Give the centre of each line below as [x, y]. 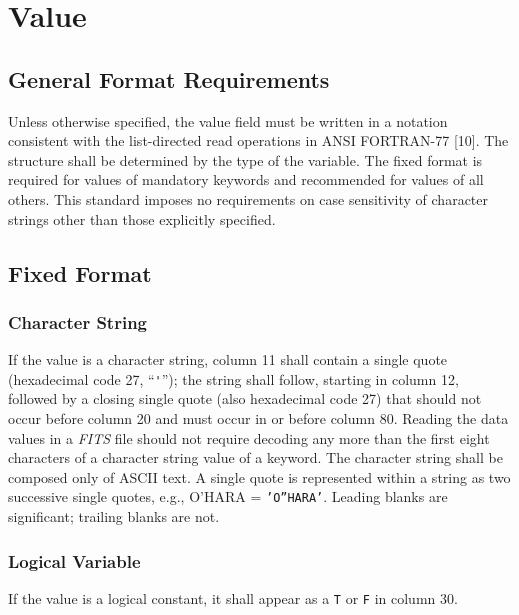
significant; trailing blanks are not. [114, 516]
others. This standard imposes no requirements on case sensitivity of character [248, 198]
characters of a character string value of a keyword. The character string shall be [255, 457]
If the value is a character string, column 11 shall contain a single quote [228, 359]
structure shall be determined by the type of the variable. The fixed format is [245, 159]
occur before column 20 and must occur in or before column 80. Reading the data [258, 417]
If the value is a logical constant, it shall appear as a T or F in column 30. [233, 597]
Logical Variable [74, 560]
